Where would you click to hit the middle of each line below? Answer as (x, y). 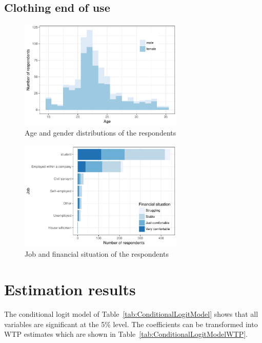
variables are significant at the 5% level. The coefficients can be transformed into (131, 324)
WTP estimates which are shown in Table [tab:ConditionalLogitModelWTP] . (126, 334)
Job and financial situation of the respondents (97, 254)
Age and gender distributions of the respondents (100, 133)
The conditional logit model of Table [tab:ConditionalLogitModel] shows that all (131, 313)
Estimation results (70, 289)
